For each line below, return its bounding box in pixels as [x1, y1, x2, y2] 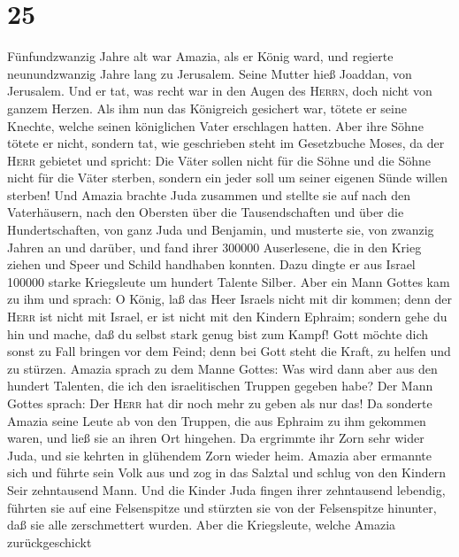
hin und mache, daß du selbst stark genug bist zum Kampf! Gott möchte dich [7, 324, 429, 343]
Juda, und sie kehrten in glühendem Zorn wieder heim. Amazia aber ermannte [7, 445, 432, 464]
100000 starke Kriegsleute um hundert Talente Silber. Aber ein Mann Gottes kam [7, 272, 450, 290]
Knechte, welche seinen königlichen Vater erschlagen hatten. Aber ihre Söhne [7, 116, 424, 135]
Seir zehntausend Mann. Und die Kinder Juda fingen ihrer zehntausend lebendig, [7, 480, 446, 499]
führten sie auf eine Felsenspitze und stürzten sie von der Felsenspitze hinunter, [7, 498, 437, 516]
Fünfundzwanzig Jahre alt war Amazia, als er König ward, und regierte [7, 47, 394, 66]
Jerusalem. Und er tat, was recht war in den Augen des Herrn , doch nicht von [7, 81, 432, 100]
